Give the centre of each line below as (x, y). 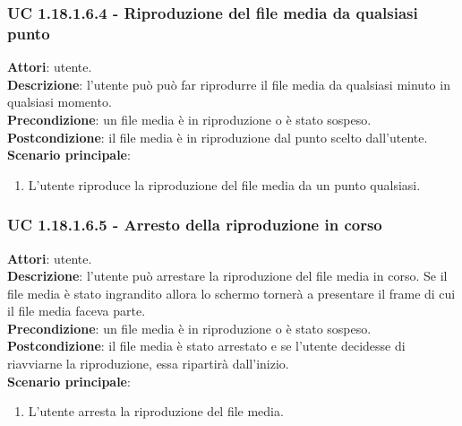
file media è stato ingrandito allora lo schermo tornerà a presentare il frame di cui (231, 293)
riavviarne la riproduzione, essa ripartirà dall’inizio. (148, 364)
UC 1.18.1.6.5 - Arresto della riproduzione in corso (195, 225)
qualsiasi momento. (60, 102)
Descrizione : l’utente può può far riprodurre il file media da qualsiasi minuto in (229, 84)
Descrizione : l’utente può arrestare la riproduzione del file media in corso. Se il (227, 276)
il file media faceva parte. (77, 311)
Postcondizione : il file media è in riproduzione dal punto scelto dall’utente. (218, 137)
